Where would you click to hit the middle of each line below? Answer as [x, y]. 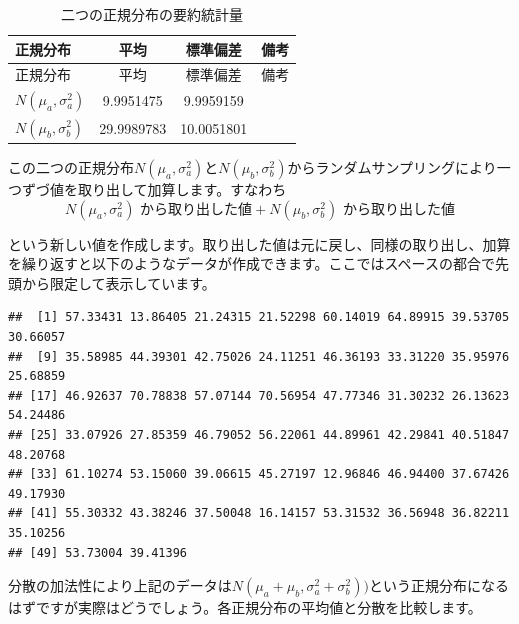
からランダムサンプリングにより [392, 167]
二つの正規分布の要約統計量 [152, 14]
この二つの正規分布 [71, 167]
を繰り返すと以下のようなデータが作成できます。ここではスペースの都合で [251, 263]
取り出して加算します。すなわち [182, 189]
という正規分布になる [438, 585]
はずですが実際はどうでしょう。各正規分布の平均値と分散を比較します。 [245, 607]
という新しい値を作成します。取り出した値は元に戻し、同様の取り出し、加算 [259, 243]
